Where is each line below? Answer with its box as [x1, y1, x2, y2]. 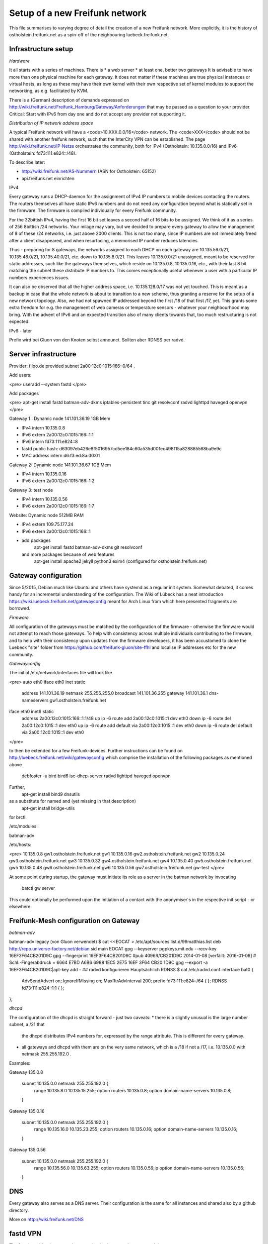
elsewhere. [9, 903, 32, 909]
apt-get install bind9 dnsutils [21, 791, 80, 797]
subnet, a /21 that [9, 1022, 45, 1028]
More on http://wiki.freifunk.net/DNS [9, 1217, 84, 1223]
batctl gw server [21, 885, 55, 891]
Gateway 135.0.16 [9, 1108, 45, 1114]
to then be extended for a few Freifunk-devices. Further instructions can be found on [9, 747, 183, 753]
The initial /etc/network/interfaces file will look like [9, 670, 113, 676]
